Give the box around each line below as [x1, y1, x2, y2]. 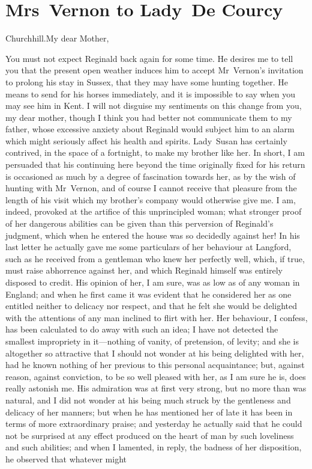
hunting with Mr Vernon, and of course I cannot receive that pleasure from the [5, 182, 297, 194]
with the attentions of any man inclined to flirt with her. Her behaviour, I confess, [5, 311, 308, 323]
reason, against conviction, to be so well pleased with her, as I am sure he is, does [5, 370, 306, 382]
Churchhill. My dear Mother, [5, 32, 109, 44]
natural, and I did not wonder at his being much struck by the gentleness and [5, 393, 291, 406]
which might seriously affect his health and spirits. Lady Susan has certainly [5, 134, 287, 147]
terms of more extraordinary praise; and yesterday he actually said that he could [5, 417, 302, 430]
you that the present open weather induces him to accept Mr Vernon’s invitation [5, 64, 304, 76]
